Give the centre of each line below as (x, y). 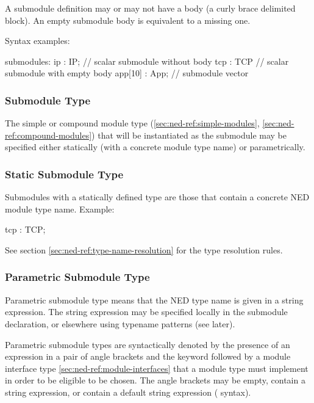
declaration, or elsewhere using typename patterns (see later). (120, 323)
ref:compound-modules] (48, 135)
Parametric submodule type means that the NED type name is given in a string (154, 300)
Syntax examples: (37, 41)
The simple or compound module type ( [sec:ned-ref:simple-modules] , (132, 123)
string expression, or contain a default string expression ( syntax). (128, 392)
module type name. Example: (60, 209)
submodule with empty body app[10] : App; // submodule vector (127, 73)
